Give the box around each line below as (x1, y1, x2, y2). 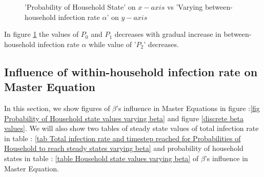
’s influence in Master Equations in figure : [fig (116, 102, 260, 113)
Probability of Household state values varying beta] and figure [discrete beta (4, 113, 243, 123)
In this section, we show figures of (4, 102, 110, 113)
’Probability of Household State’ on (25, 2, 136, 12)
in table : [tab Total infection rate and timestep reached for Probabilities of (4, 132, 241, 143)
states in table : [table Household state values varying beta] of (4, 152, 199, 163)
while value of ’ (89, 38, 136, 49)
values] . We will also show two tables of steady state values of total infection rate (4, 123, 259, 134)
